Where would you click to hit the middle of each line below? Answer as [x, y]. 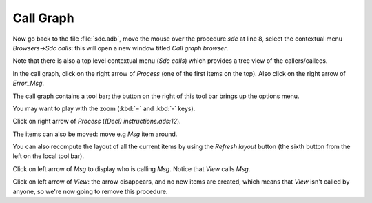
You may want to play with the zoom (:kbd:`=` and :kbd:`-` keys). [104, 108]
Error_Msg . [29, 84]
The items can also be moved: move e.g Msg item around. [95, 134]
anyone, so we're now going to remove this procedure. [90, 191]
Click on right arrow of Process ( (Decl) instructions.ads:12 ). [97, 122]
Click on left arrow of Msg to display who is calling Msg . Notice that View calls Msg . [132, 168]
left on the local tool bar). [48, 156]
